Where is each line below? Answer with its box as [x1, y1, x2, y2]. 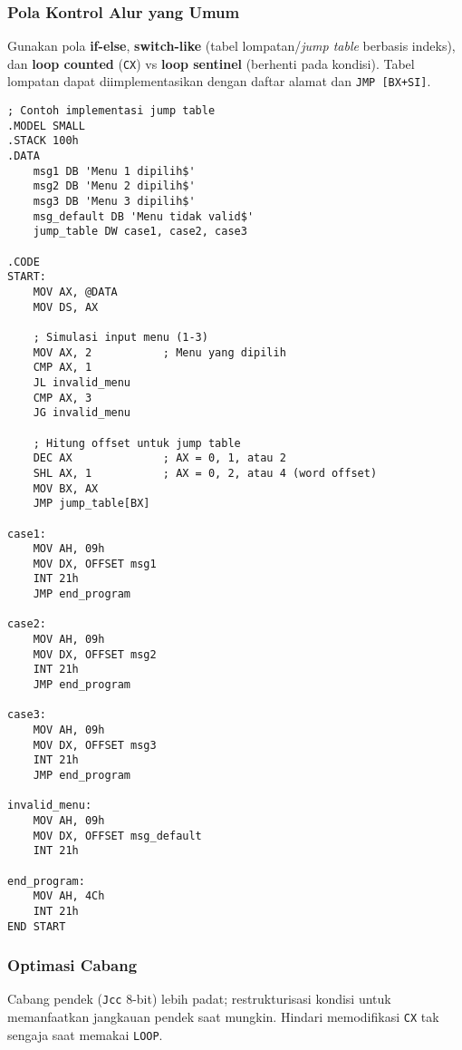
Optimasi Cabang [7, 954, 138, 977]
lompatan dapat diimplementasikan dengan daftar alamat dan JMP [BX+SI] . [7, 72, 431, 91]
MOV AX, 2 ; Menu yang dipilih [33, 345, 286, 359]
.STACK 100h [7, 134, 79, 148]
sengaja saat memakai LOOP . [7, 1025, 163, 1044]
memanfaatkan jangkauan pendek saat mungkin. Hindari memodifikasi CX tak [7, 1007, 439, 1026]
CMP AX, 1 [33, 361, 92, 374]
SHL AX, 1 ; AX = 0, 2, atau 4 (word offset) [33, 466, 378, 480]
